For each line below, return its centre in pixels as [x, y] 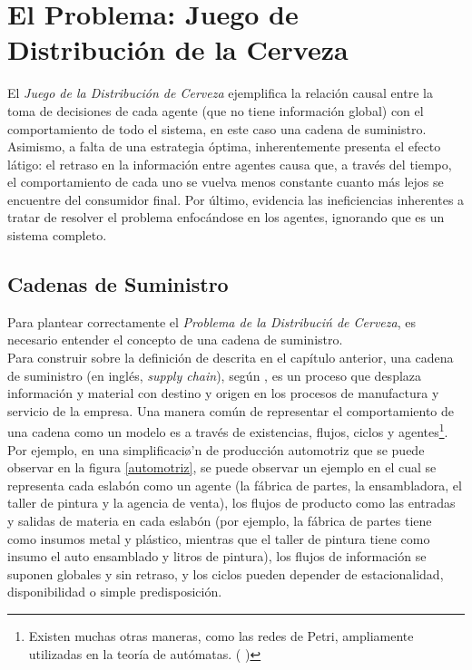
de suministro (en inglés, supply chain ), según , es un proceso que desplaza [215, 375]
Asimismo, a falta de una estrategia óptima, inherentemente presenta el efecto [224, 146]
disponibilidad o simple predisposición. [115, 592]
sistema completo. [57, 235]
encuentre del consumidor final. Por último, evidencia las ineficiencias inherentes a [236, 199]
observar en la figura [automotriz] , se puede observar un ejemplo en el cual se [222, 467]
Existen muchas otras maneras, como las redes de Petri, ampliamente [221, 636]
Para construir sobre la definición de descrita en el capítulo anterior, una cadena [231, 358]
